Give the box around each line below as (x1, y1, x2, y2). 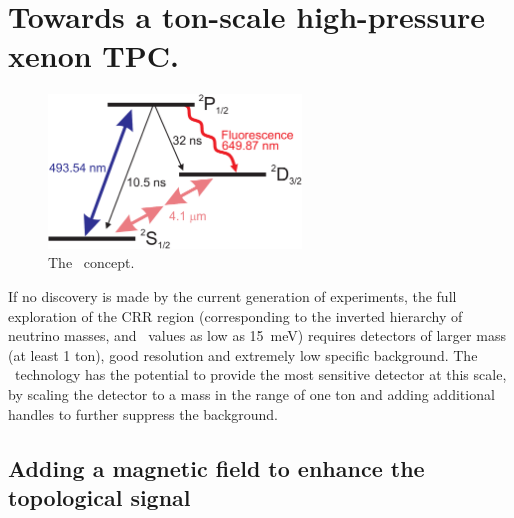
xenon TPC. (8, 35, 179, 76)
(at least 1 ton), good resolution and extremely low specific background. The (8, 344, 478, 365)
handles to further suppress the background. (8, 403, 279, 424)
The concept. (48, 252, 135, 273)
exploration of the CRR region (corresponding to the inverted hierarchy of (8, 305, 463, 326)
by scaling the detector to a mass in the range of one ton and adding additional (8, 383, 495, 404)
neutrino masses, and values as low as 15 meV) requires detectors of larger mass (8, 325, 506, 346)
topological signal (8, 481, 191, 512)
